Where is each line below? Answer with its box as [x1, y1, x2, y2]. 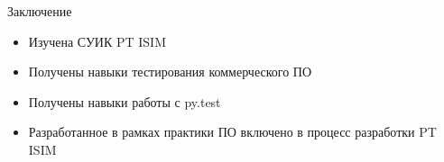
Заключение [7, 2, 72, 20]
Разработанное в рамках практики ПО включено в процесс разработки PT [28, 122, 437, 141]
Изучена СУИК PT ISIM [28, 31, 166, 50]
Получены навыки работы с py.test [28, 92, 221, 111]
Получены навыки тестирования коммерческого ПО [28, 62, 312, 81]
